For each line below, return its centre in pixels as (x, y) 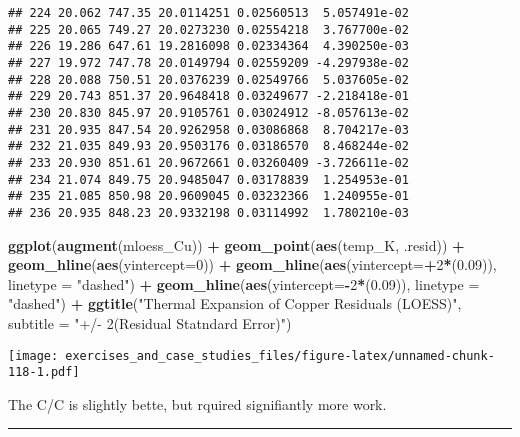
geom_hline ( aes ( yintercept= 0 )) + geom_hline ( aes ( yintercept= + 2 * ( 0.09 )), (252, 264)
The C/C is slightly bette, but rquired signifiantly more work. (197, 403)
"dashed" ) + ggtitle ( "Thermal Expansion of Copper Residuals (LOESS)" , (235, 303)
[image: (33, 355)
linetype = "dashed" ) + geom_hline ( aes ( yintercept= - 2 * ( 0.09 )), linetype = (244, 283)
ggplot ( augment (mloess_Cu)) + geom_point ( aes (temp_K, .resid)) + (236, 244)
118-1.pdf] (44, 372)
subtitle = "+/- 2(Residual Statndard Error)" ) (150, 322)
